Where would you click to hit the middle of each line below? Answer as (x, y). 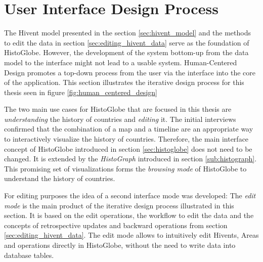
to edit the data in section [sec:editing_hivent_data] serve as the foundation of (127, 42)
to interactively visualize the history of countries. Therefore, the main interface (126, 139)
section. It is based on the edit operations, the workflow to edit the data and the (129, 215)
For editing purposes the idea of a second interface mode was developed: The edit (130, 195)
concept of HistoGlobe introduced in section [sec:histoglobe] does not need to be (128, 148)
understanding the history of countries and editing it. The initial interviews (120, 119)
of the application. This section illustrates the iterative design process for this (124, 82)
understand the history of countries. (60, 178)
